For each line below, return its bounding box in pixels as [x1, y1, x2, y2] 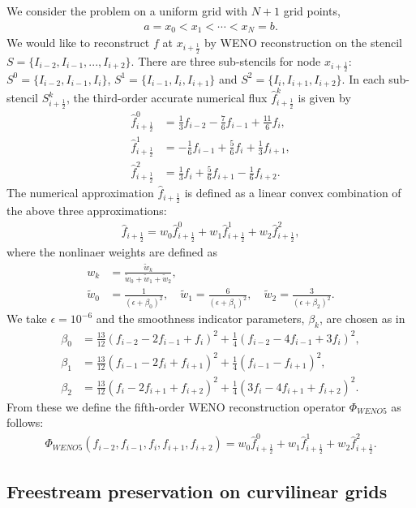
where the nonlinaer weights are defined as [6, 243, 218, 260]
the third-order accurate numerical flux [73, 89, 268, 106]
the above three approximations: [6, 202, 167, 218]
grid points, [283, 2, 341, 19]
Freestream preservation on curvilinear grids [6, 479, 388, 504]
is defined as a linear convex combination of [184, 183, 401, 200]
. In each [341, 70, 385, 87]
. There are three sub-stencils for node [131, 52, 321, 69]
